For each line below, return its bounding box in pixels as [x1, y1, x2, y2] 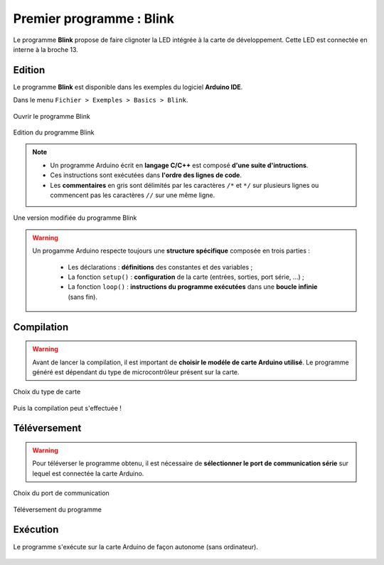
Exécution [13, 524, 59, 536]
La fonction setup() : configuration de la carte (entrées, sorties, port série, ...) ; [68, 273, 305, 281]
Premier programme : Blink [13, 11, 174, 26]
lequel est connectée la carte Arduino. [32, 469, 144, 477]
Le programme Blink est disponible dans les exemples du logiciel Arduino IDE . [13, 83, 243, 91]
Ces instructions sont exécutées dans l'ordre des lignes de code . [50, 171, 242, 179]
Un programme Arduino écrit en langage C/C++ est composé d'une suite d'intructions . [50, 161, 309, 169]
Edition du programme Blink [13, 128, 95, 137]
